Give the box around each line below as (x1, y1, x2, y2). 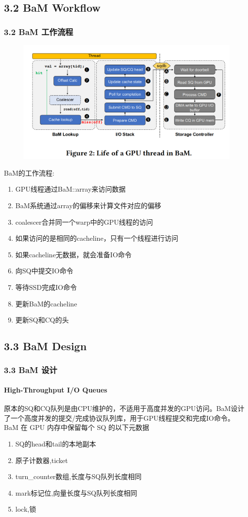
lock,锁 (15, 504, 36, 514)
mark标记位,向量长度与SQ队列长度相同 (15, 487, 137, 498)
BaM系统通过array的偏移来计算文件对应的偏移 (15, 200, 161, 210)
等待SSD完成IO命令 (15, 282, 77, 292)
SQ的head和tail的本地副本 (15, 438, 96, 448)
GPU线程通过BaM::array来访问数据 (15, 184, 126, 194)
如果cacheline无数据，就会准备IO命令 (15, 249, 132, 259)
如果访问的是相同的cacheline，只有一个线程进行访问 (15, 233, 178, 243)
